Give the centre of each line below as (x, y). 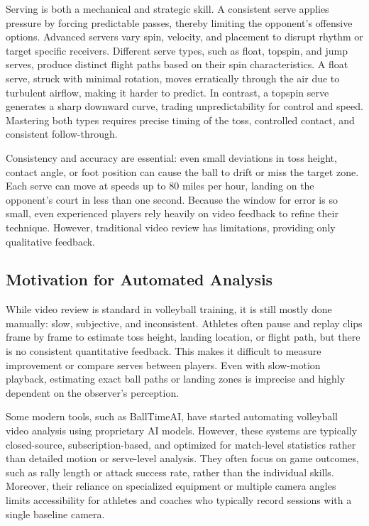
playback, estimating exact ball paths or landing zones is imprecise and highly (176, 379)
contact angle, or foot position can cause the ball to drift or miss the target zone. (182, 171)
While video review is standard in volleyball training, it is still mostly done (169, 309)
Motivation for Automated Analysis (139, 279)
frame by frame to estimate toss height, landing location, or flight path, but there (183, 337)
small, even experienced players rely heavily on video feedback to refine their (172, 213)
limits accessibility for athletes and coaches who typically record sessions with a (179, 500)
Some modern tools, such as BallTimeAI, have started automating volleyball (172, 416)
